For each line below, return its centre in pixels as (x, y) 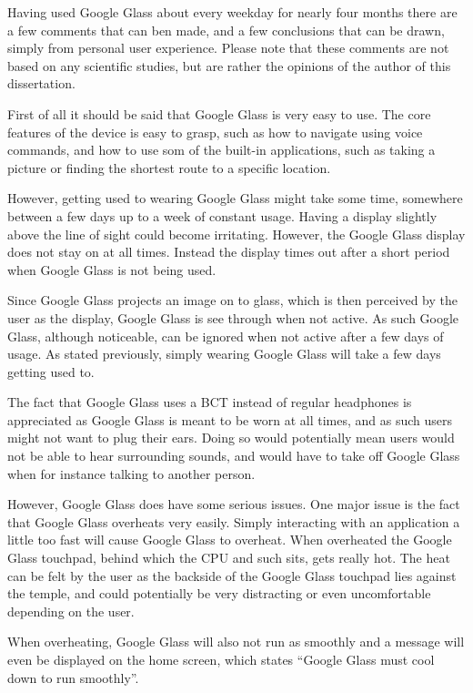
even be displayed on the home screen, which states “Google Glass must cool (221, 659)
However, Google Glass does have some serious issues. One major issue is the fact (234, 504)
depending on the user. (71, 611)
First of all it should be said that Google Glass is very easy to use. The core (219, 113)
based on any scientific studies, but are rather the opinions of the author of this (229, 65)
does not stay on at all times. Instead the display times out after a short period (229, 252)
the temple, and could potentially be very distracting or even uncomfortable (219, 593)
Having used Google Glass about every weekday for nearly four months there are (232, 12)
